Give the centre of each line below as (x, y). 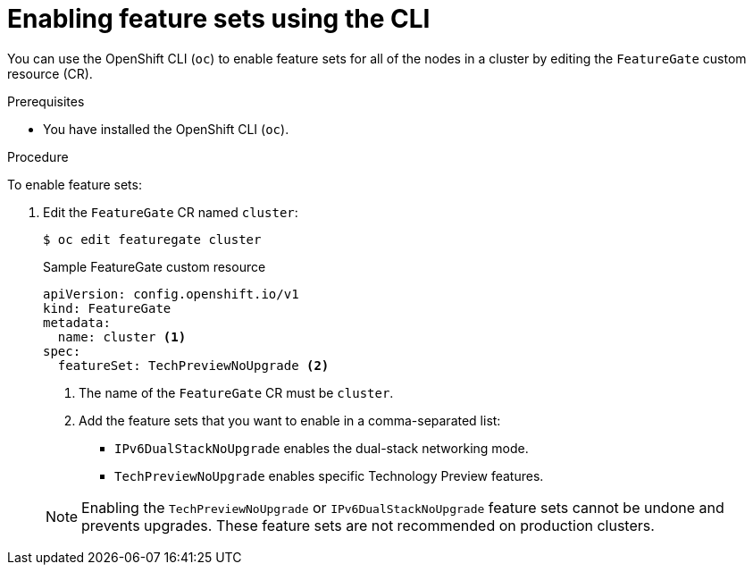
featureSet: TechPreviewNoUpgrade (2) (193, 365)
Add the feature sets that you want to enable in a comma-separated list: (290, 420)
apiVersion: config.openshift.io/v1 (171, 294)
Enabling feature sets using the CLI (219, 19)
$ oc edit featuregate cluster (152, 239)
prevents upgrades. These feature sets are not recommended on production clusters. (368, 525)
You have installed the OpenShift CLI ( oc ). (166, 129)
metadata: (77, 322)
